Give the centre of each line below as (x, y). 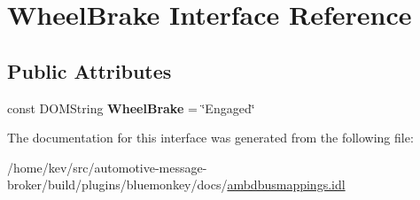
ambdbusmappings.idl (286, 185)
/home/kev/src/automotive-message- (107, 167)
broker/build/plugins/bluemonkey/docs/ (117, 185)
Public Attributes (89, 70)
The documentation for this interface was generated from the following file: (210, 138)
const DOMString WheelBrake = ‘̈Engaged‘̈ (131, 108)
